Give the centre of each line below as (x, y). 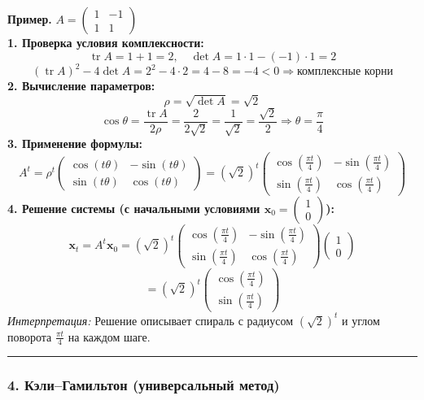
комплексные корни (345, 72)
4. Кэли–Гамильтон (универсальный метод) (144, 385)
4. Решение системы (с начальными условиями (134, 208)
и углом (361, 320)
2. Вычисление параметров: (81, 86)
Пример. (30, 19)
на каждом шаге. (109, 336)
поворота (30, 336)
